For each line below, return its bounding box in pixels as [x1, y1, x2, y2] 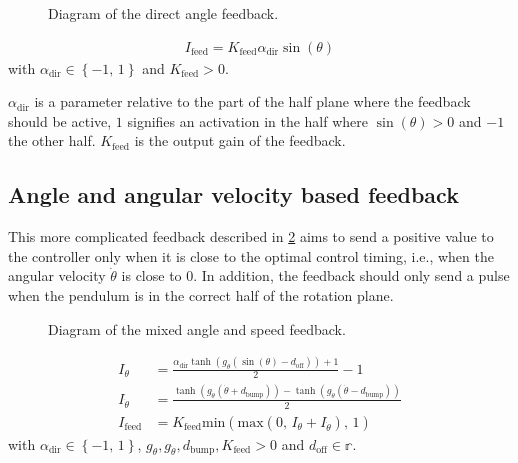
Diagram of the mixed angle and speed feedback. [48, 318, 346, 339]
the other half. [8, 130, 96, 151]
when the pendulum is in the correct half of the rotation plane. [8, 284, 394, 305]
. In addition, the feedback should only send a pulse [193, 265, 510, 286]
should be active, [8, 110, 112, 131]
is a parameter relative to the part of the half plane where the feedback [34, 91, 471, 112]
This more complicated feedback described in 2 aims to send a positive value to [8, 226, 494, 247]
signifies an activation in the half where [127, 110, 369, 131]
